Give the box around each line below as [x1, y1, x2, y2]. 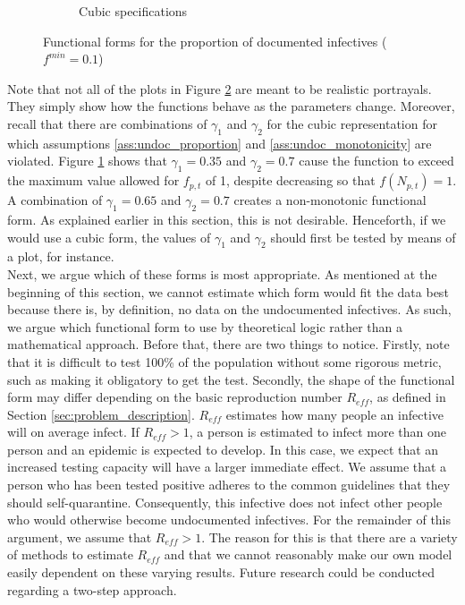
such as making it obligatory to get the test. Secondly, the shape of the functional [7, 370, 455, 388]
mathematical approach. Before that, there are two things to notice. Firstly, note [7, 335, 450, 354]
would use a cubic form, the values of [7, 227, 211, 246]
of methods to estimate [7, 545, 133, 564]
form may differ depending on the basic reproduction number [7, 388, 342, 406]
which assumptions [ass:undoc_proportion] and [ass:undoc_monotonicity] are [7, 133, 432, 152]
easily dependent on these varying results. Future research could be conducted [7, 563, 435, 582]
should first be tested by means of [270, 227, 456, 246]
